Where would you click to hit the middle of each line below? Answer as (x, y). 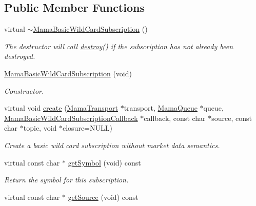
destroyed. (20, 56)
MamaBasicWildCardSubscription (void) (68, 73)
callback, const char (175, 118)
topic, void (40, 128)
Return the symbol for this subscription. (66, 180)
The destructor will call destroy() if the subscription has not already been (119, 46)
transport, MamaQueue (161, 108)
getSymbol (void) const (104, 162)
